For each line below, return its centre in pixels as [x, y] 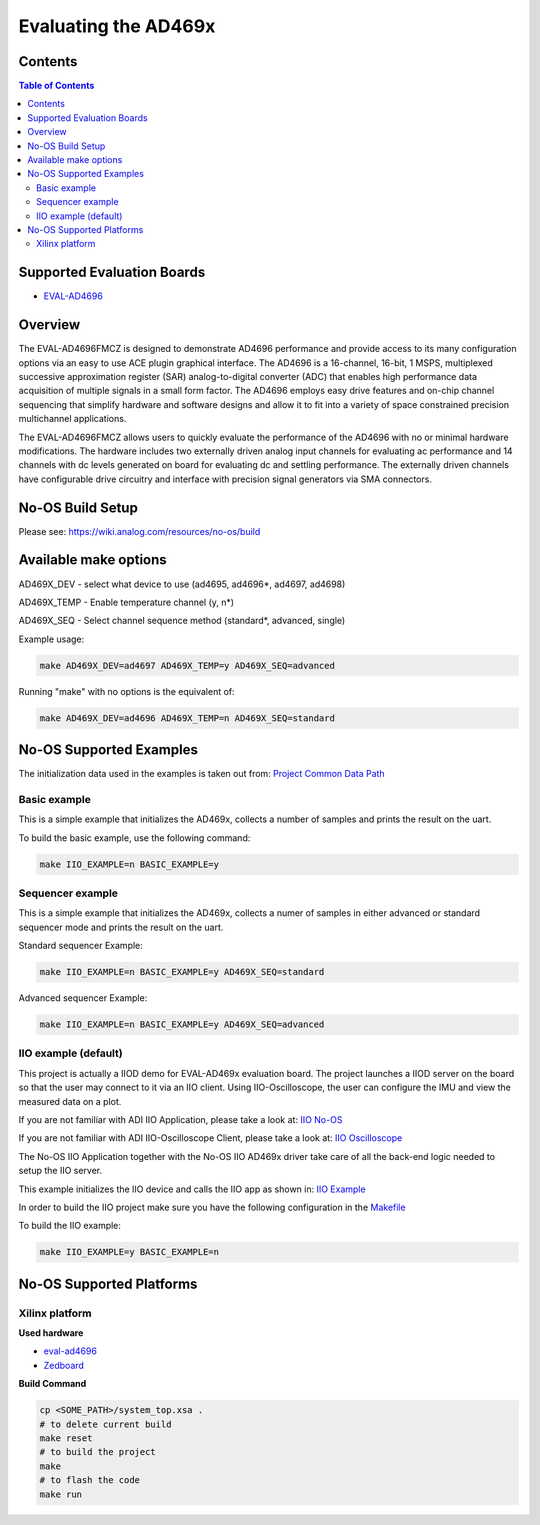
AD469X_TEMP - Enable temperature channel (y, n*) [126, 602]
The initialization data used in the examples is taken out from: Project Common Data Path [201, 774]
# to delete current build [105, 1424]
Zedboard [64, 1365]
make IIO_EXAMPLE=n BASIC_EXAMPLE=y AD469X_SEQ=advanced [182, 1024]
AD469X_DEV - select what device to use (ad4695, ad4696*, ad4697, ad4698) [182, 584]
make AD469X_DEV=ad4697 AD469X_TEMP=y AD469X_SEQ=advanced [187, 665]
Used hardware [51, 1333]
